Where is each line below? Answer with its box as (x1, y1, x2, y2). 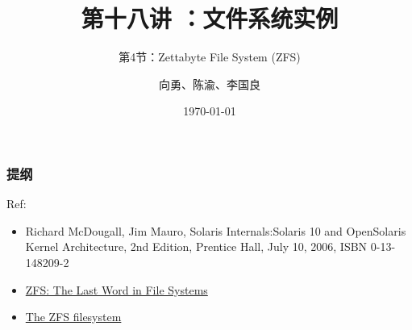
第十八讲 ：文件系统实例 (81, 2, 339, 35)
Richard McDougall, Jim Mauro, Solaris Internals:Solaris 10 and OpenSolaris (25, 222, 406, 239)
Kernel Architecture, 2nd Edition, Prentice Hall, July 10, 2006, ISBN (25, 238, 368, 255)
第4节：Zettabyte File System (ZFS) (119, 48, 301, 65)
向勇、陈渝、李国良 (159, 75, 260, 92)
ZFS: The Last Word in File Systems (25, 281, 208, 298)
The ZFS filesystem (25, 308, 122, 325)
